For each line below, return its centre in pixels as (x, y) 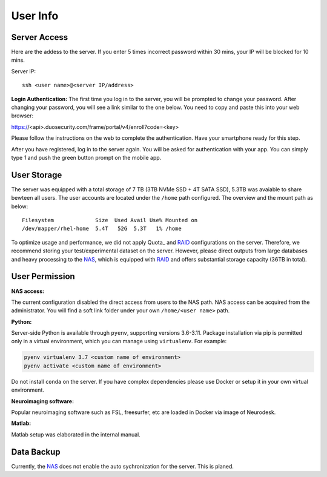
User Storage (37, 175)
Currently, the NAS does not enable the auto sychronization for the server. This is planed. (123, 466)
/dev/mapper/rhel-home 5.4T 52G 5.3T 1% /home (102, 229)
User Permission (43, 276)
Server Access (40, 37)
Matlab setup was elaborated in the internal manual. (76, 434)
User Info (35, 16)
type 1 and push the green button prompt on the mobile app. (86, 157)
